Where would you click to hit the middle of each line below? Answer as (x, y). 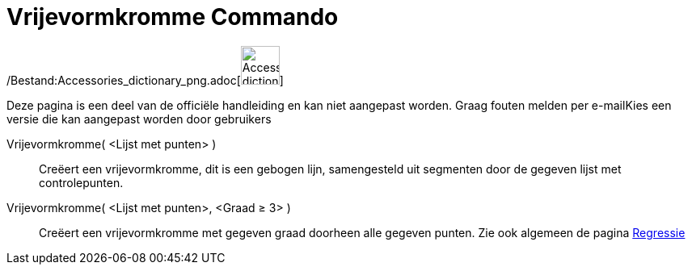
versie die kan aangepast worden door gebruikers (139, 119)
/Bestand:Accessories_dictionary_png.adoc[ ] (145, 80)
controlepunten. (81, 182)
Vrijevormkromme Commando (173, 17)
